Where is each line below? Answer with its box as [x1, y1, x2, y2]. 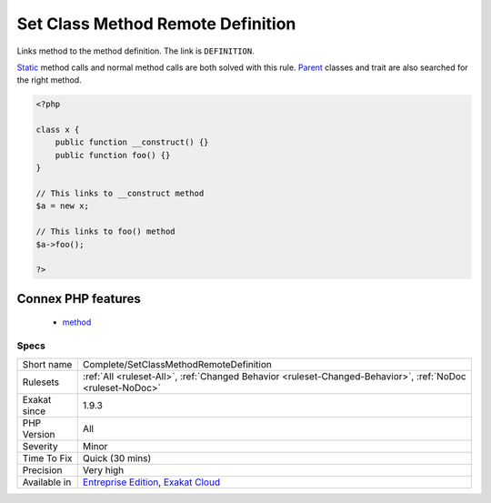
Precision [22, 464, 63, 477]
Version [22, 428, 55, 440]
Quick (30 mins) [82, 451, 152, 464]
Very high [82, 464, 125, 477]
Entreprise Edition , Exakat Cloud [82, 476, 221, 488]
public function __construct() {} [55, 137, 209, 147]
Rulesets [22, 376, 59, 388]
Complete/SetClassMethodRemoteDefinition [82, 357, 273, 370]
